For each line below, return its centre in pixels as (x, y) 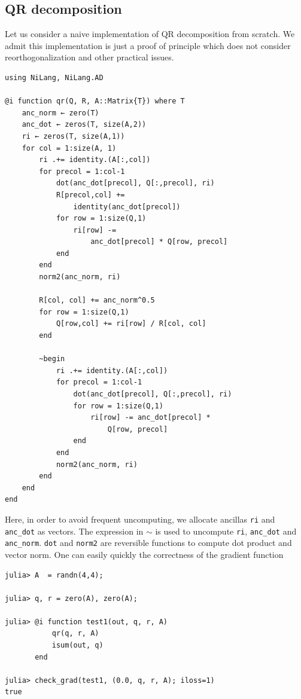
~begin (52, 359)
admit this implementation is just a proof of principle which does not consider (148, 45)
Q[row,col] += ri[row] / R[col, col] (131, 324)
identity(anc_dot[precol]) (127, 207)
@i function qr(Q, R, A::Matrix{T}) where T (95, 101)
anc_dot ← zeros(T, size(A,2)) (84, 125)
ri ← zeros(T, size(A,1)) (73, 136)
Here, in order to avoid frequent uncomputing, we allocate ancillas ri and (140, 519)
